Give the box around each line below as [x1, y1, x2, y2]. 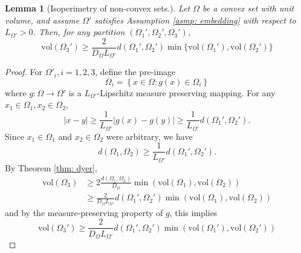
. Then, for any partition [33, 25, 125, 38]
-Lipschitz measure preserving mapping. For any [97, 86, 276, 99]
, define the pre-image [95, 65, 176, 78]
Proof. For [5, 65, 43, 78]
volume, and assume [5, 13, 80, 26]
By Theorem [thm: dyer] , [5, 161, 97, 174]
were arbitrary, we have [106, 130, 193, 142]
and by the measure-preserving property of [5, 206, 163, 218]
